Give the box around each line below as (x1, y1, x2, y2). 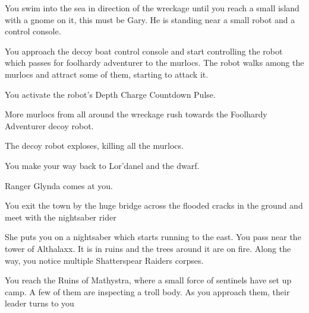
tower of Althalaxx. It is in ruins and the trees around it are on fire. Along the (5, 242, 291, 254)
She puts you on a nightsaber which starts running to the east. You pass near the (5, 231, 301, 243)
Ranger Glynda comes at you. (5, 179, 113, 191)
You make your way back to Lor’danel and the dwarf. (5, 159, 200, 171)
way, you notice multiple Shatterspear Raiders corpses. (5, 254, 204, 266)
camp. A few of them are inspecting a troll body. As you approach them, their (5, 285, 290, 298)
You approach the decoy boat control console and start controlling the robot (5, 44, 283, 57)
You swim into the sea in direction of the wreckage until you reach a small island (5, 2, 299, 14)
